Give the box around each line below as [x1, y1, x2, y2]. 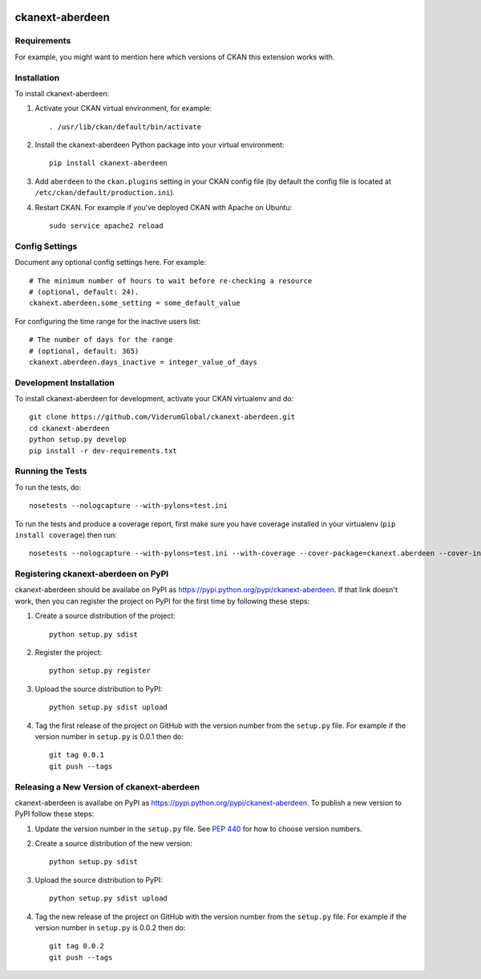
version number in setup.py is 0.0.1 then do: [34, 731, 184, 741]
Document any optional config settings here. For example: [14, 258, 207, 267]
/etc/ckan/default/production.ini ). [34, 188, 176, 197]
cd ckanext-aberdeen [29, 424, 110, 433]
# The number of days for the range [29, 335, 173, 344]
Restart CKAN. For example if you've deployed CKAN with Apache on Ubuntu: [34, 202, 293, 212]
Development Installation [14, 377, 115, 388]
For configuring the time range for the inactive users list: [14, 316, 201, 326]
